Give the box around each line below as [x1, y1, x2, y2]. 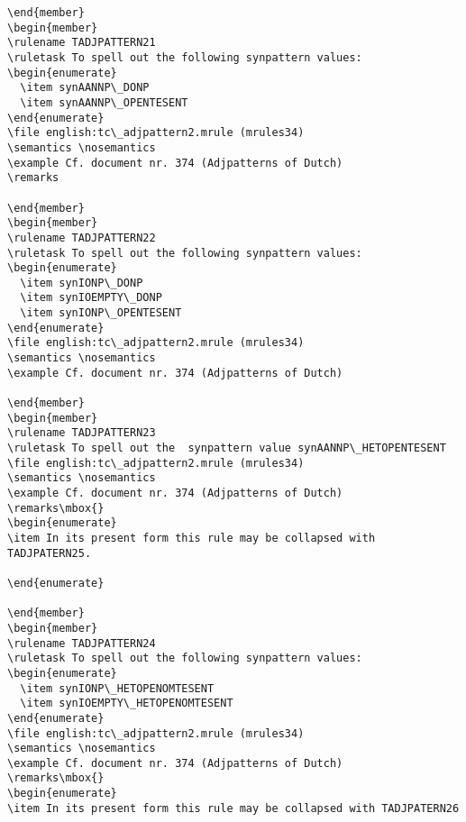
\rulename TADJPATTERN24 [7, 636, 156, 650]
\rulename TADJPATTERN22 [7, 231, 156, 244]
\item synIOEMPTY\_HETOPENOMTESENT [20, 697, 233, 710]
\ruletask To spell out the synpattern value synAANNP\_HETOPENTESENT [7, 442, 446, 455]
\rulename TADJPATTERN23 [7, 426, 156, 440]
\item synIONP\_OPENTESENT [20, 306, 182, 320]
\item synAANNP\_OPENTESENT [20, 96, 188, 109]
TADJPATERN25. [7, 546, 92, 560]
